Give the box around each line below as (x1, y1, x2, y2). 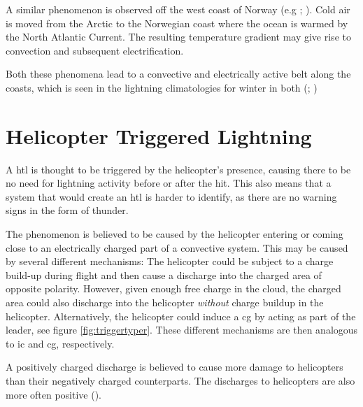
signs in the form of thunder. (6, 203, 129, 217)
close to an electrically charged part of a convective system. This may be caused (6, 240, 348, 255)
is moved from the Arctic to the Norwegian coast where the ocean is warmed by (6, 15, 348, 30)
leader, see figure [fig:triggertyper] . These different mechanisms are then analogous (6, 322, 358, 337)
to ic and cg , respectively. (6, 336, 115, 350)
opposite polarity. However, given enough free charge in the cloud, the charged (6, 281, 341, 296)
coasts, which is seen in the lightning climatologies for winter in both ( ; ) (6, 80, 318, 94)
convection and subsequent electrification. (6, 43, 184, 57)
